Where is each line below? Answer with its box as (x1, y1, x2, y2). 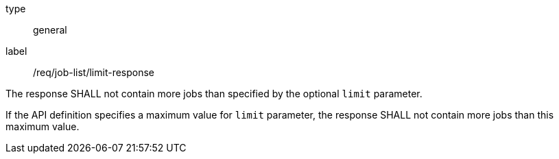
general (33, 24, 67, 36)
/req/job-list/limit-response (33, 66, 155, 78)
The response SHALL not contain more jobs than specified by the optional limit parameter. (5, 88, 423, 99)
